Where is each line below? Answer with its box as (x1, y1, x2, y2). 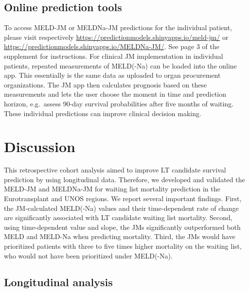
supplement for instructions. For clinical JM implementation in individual (4, 51, 223, 61)
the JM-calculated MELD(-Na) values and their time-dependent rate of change (4, 203, 239, 213)
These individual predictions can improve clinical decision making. (4, 108, 201, 118)
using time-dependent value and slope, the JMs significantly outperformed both (4, 222, 241, 232)
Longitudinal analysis (4, 274, 113, 289)
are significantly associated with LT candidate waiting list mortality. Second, (4, 212, 232, 223)
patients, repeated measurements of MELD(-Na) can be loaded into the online (4, 60, 237, 70)
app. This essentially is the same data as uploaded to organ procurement (4, 70, 221, 80)
